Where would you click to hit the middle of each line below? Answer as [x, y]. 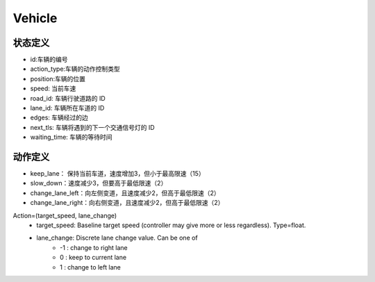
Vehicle [35, 18]
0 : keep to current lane [93, 258]
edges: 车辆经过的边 [59, 117]
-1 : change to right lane [94, 247]
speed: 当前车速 [53, 89]
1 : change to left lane [90, 267]
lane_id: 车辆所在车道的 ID [67, 108]
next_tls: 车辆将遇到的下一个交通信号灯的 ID [93, 127]
